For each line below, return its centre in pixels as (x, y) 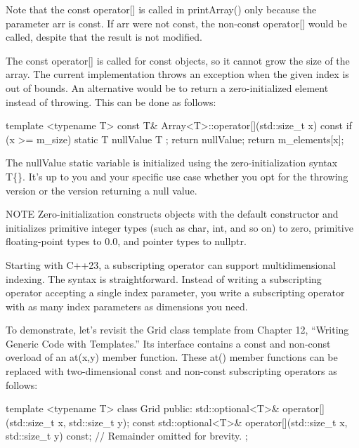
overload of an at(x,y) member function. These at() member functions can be (172, 357)
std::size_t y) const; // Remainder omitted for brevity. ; (127, 436)
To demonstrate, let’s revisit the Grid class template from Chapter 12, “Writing (177, 330)
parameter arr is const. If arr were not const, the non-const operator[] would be (176, 23)
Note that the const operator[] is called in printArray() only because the (161, 9)
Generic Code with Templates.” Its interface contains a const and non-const (168, 343)
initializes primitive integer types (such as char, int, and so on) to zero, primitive (179, 227)
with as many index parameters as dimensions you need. (127, 306)
